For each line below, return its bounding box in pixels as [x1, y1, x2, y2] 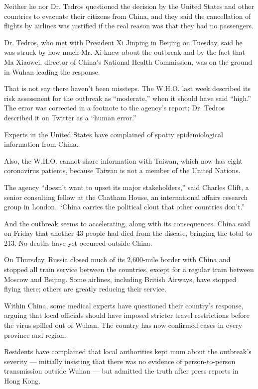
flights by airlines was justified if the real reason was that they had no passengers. [4, 20, 254, 31]
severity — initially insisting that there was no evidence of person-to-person [4, 356, 236, 366]
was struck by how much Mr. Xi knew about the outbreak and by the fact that [4, 47, 246, 57]
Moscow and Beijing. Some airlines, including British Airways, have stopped [4, 274, 237, 284]
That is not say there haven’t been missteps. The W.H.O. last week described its [4, 83, 251, 94]
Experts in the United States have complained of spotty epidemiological [4, 129, 223, 139]
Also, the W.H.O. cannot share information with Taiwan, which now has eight [4, 155, 243, 166]
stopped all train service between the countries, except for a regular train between [4, 264, 254, 275]
